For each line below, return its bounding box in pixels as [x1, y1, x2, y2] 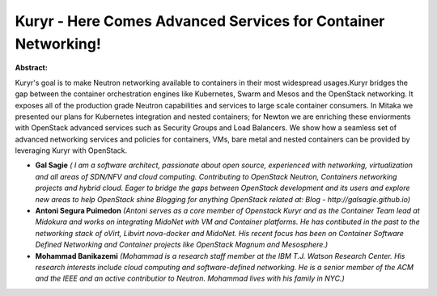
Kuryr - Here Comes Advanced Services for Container [15, 12, 385, 30]
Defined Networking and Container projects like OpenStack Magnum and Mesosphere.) [35, 239, 329, 250]
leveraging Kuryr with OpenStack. [15, 146, 128, 155]
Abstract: [15, 63, 48, 73]
